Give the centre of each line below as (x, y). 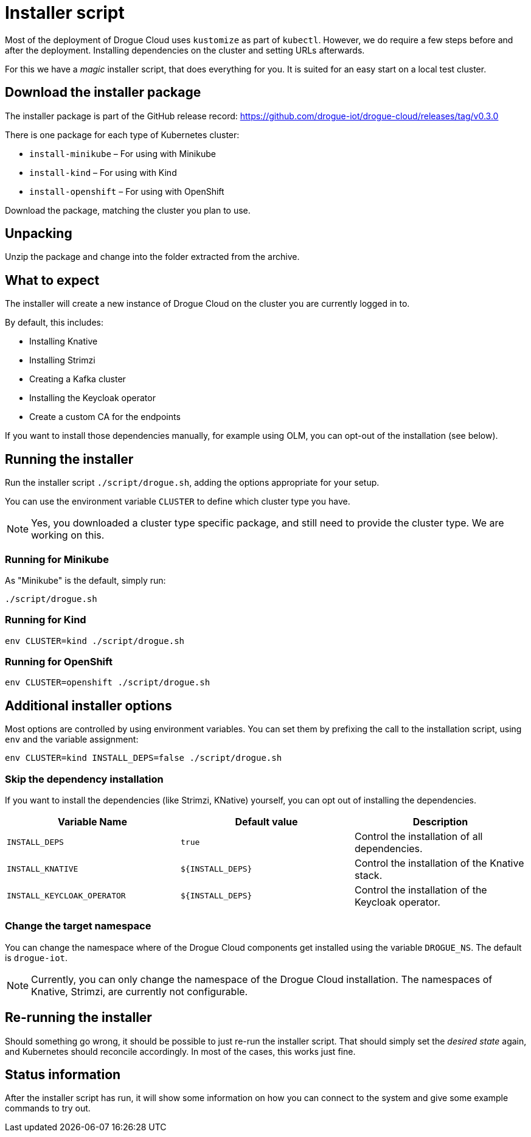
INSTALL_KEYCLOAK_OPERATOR (66, 896)
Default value (266, 821)
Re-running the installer (78, 1018)
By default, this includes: (54, 323)
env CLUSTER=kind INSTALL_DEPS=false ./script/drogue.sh (144, 758)
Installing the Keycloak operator (92, 398)
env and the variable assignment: (72, 740)
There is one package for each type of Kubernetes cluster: (122, 135)
